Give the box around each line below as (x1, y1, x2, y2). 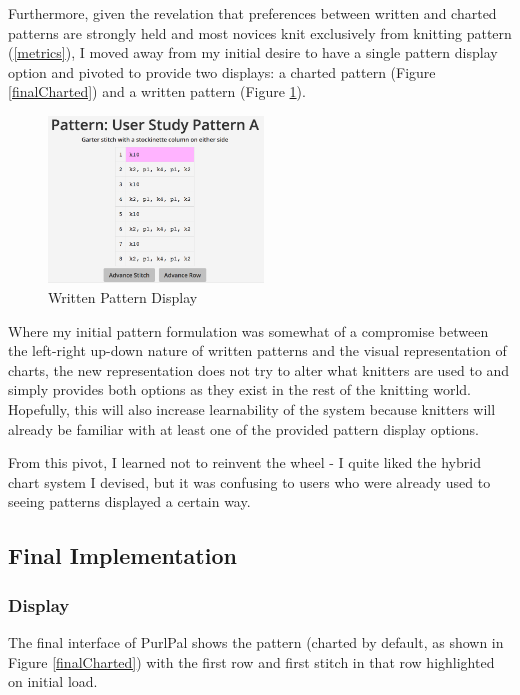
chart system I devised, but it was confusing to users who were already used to (8, 471, 491, 492)
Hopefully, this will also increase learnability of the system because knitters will (8, 398, 496, 419)
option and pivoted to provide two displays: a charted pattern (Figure (8, 61, 436, 82)
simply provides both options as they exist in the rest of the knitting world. (8, 379, 471, 400)
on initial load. (8, 671, 98, 692)
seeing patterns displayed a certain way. (8, 491, 251, 512)
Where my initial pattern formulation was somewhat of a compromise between (8, 320, 489, 341)
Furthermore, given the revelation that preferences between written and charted (8, 3, 497, 23)
